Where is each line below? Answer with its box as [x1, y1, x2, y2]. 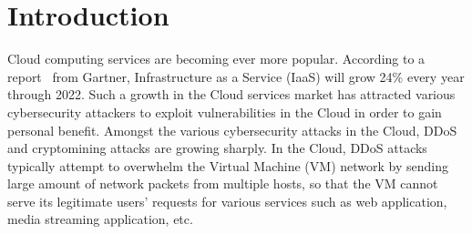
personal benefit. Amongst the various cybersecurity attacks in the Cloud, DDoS [7, 120, 457, 139]
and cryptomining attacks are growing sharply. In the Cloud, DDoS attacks [7, 138, 427, 158]
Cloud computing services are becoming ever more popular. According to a [7, 49, 426, 68]
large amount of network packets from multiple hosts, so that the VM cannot [7, 174, 438, 193]
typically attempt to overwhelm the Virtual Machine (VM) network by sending [7, 156, 448, 175]
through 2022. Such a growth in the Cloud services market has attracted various [7, 85, 456, 104]
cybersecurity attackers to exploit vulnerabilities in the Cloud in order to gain [7, 102, 442, 121]
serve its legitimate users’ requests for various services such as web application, [7, 191, 447, 210]
